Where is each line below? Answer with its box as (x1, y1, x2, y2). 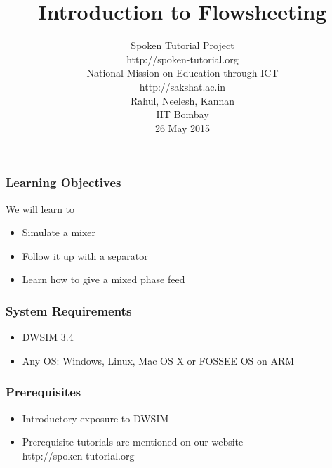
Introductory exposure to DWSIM (22, 410, 169, 425)
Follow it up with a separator (22, 248, 148, 263)
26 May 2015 (154, 120, 211, 135)
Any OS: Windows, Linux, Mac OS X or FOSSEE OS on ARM (22, 353, 295, 368)
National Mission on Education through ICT (86, 65, 279, 80)
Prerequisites (6, 383, 81, 401)
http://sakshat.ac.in (139, 79, 226, 93)
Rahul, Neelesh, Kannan (130, 93, 235, 108)
